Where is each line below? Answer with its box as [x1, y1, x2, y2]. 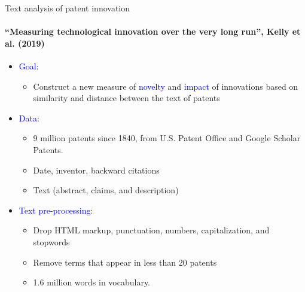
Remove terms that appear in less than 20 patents [33, 255, 217, 268]
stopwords [33, 235, 70, 248]
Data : [19, 111, 39, 124]
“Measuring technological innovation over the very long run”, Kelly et [5, 25, 301, 38]
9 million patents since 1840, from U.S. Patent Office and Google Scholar [33, 132, 301, 144]
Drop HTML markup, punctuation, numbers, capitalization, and [33, 224, 270, 236]
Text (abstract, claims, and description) [33, 184, 179, 196]
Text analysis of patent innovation [5, 2, 130, 14]
